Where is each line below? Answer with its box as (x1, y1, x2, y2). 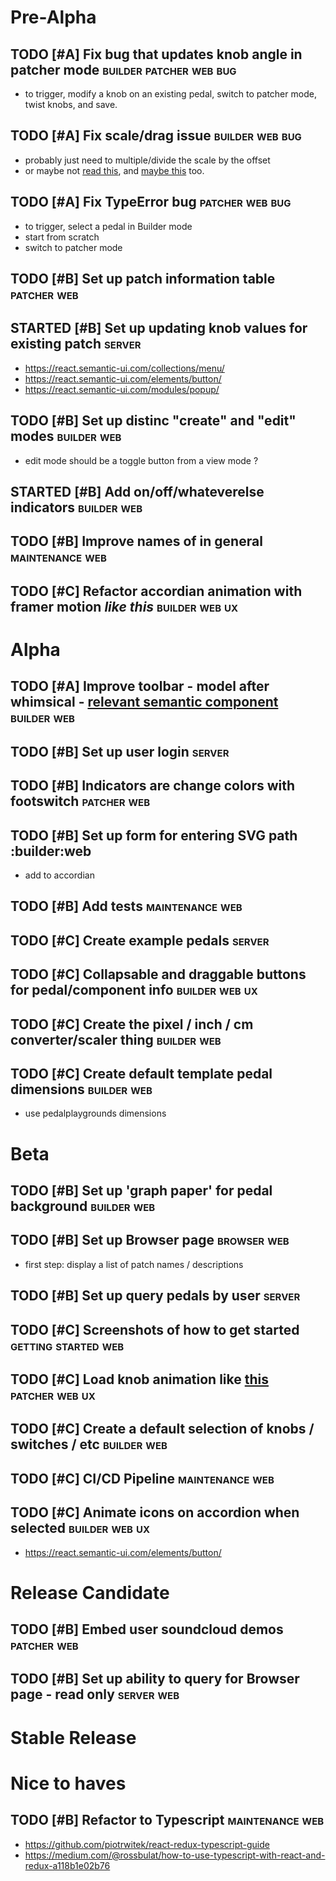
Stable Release (10, 1726, 137, 1749)
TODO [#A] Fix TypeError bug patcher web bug (10, 194, 292, 211)
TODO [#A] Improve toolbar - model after (10, 678, 270, 695)
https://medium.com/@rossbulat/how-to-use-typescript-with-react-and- (24, 1849, 326, 1861)
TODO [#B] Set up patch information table (10, 271, 276, 288)
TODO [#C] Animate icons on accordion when (10, 1504, 300, 1521)
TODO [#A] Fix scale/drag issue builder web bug (10, 127, 302, 145)
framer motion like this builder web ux (10, 598, 239, 615)
